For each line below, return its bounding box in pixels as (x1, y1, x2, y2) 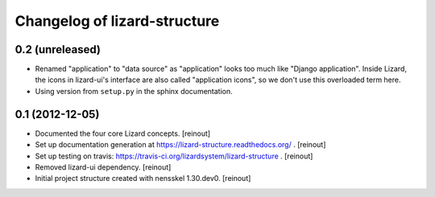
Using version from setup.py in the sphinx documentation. (35, 86, 233, 96)
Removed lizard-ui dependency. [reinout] (35, 162, 172, 172)
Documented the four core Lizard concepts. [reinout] (35, 129, 211, 138)
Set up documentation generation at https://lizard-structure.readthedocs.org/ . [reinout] (35, 140, 326, 150)
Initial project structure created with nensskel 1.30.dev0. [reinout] (35, 174, 251, 183)
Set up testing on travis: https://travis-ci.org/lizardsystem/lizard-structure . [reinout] (35, 151, 313, 161)
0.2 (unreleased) (14, 43, 101, 56)
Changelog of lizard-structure (14, 12, 220, 30)
